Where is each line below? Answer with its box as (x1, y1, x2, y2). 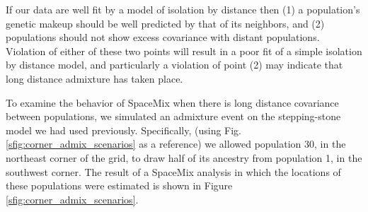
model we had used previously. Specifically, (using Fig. (6, 122, 242, 137)
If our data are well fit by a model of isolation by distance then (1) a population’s (6, 2, 360, 16)
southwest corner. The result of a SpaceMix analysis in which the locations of (6, 164, 341, 179)
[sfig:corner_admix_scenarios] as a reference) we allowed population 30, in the (6, 136, 346, 151)
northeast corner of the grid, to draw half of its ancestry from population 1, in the (6, 150, 362, 165)
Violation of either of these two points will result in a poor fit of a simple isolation (6, 43, 362, 58)
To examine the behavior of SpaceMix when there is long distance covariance (6, 95, 339, 110)
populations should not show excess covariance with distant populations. (6, 30, 320, 45)
